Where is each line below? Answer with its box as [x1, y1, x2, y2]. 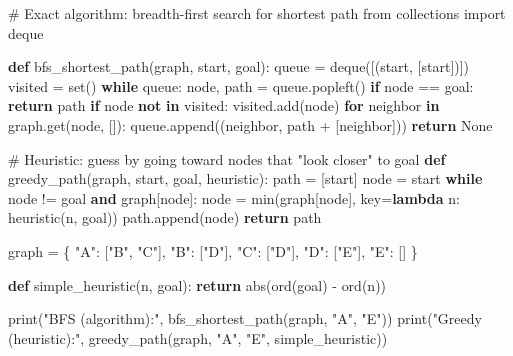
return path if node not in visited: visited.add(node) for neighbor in [8, 95, 440, 116]
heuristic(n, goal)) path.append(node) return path [8, 207, 322, 228]
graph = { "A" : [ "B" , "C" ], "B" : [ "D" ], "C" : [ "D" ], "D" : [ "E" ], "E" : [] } [8, 240, 418, 261]
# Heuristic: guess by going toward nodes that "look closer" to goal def [8, 148, 446, 169]
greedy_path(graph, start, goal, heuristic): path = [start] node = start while [8, 168, 483, 189]
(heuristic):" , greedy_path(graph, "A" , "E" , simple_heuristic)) [8, 327, 388, 348]
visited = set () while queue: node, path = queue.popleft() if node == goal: [8, 75, 474, 96]
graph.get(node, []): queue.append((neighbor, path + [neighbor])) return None [8, 114, 493, 135]
